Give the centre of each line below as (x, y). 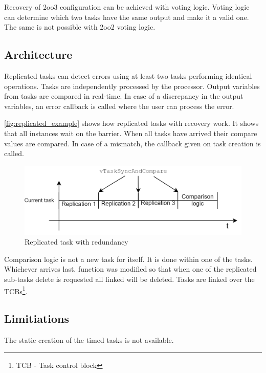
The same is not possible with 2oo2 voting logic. (80, 27)
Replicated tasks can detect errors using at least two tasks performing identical (128, 75)
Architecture (38, 54)
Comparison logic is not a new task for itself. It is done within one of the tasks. (128, 259)
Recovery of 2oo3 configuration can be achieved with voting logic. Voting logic (127, 7)
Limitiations (37, 319)
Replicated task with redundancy (76, 242)
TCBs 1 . (16, 290)
